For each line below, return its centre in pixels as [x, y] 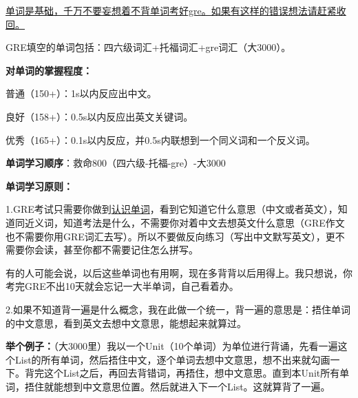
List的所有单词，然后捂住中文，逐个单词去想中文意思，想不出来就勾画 [172, 359]
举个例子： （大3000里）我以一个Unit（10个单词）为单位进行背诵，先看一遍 [172, 346]
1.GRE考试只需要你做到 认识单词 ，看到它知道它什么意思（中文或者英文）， [172, 209]
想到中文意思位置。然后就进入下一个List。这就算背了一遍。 [197, 386]
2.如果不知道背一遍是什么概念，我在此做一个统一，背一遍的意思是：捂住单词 [178, 309]
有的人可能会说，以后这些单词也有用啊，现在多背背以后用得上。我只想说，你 [179, 272]
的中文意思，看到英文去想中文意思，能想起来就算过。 [126, 323]
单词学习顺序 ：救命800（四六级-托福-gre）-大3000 [116, 163]
